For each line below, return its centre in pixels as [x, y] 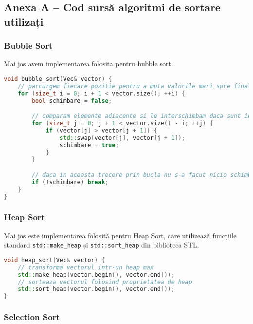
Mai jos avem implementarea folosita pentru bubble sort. [89, 64]
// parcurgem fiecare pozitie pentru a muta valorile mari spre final [135, 86]
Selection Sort [32, 317]
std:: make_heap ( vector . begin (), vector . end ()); [96, 275]
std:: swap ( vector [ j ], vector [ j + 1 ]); [122, 138]
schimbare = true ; [89, 145]
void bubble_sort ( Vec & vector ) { [58, 79]
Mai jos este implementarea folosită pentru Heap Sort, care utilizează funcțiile [120, 235]
